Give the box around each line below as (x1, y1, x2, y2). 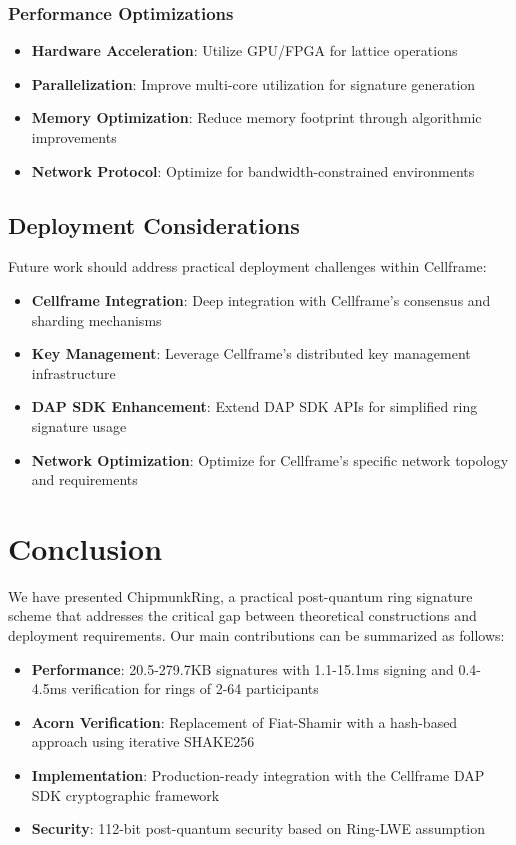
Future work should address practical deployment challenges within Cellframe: (8, 256, 487, 277)
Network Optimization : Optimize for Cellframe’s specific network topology (31, 449, 509, 470)
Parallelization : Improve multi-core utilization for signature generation (31, 73, 476, 94)
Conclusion (8, 527, 163, 568)
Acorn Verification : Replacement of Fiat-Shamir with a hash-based (31, 711, 458, 732)
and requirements (31, 469, 138, 490)
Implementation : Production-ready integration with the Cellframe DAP (31, 765, 485, 786)
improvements (31, 127, 117, 147)
